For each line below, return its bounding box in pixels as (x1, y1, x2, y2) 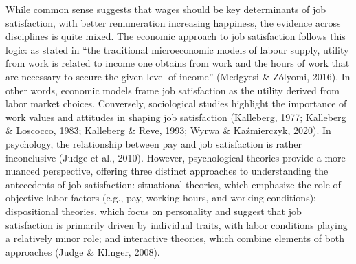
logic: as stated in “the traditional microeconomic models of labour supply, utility (5, 42, 349, 56)
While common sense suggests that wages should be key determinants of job (5, 2, 326, 16)
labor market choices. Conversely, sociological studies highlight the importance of (5, 96, 347, 111)
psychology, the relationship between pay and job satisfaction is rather (5, 136, 302, 151)
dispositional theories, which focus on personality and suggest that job (5, 203, 302, 218)
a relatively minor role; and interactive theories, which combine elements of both (5, 231, 345, 245)
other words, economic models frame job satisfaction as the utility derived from (5, 82, 340, 97)
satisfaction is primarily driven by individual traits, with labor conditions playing (5, 217, 348, 232)
